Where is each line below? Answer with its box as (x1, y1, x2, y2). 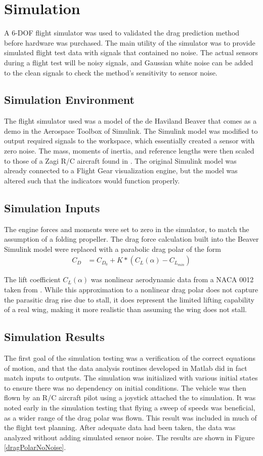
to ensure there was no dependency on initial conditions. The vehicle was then (4, 382, 246, 393)
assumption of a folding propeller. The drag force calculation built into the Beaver (4, 234, 259, 244)
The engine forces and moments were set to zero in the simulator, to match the (4, 223, 249, 234)
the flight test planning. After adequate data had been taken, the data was (4, 422, 236, 433)
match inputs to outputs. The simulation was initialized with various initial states (4, 372, 258, 383)
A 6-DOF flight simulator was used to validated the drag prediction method (4, 27, 240, 38)
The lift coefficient (4, 274, 61, 285)
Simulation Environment (4, 92, 135, 107)
